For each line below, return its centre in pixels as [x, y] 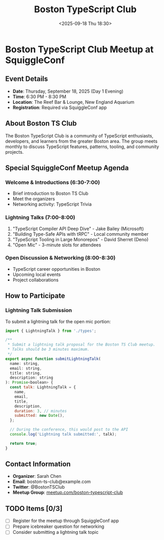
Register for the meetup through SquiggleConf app [66, 521]
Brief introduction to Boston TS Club [51, 193]
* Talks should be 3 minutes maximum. [48, 350]
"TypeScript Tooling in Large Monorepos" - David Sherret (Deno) [80, 239]
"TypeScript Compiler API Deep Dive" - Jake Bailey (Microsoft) [78, 229]
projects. [14, 152]
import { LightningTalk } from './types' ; [51, 331]
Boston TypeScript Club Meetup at [79, 49]
